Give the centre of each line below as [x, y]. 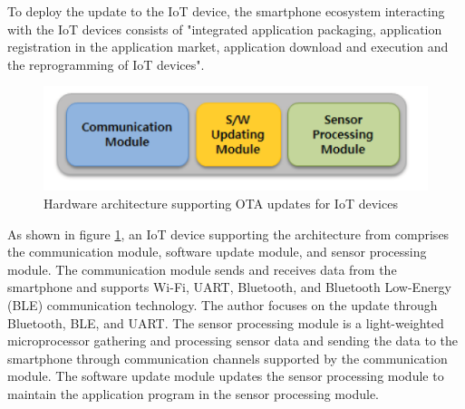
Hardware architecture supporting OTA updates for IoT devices [221, 204]
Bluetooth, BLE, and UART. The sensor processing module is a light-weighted [226, 322]
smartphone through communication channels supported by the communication [228, 358]
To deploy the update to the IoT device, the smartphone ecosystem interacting [226, 11]
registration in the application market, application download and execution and [228, 47]
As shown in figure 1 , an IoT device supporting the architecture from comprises [228, 234]
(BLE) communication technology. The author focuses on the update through [223, 305]
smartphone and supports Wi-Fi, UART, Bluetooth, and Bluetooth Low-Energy [230, 287]
